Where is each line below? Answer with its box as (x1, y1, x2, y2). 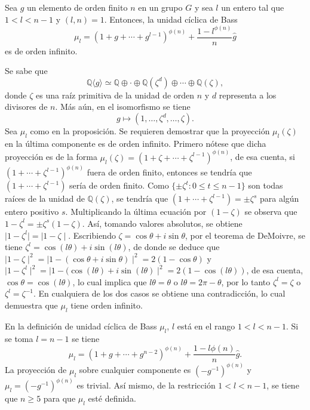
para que (43, 392, 76, 405)
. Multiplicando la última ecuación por (65, 205, 207, 218)
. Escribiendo (68, 229, 116, 241)
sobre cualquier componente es (79, 363, 191, 376)
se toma (5, 332, 33, 344)
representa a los (219, 88, 277, 101)
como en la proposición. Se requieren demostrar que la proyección (30, 125, 270, 137)
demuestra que (5, 299, 58, 312)
